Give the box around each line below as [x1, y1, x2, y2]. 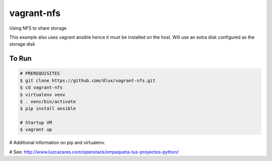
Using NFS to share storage [9, 25, 67, 31]
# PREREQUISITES [20, 71, 60, 76]
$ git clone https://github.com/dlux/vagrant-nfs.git [20, 78, 156, 83]
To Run [9, 54, 32, 63]
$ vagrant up [20, 127, 52, 132]
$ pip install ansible [20, 106, 76, 111]
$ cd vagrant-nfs [20, 85, 63, 90]
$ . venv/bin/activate [20, 98, 76, 104]
